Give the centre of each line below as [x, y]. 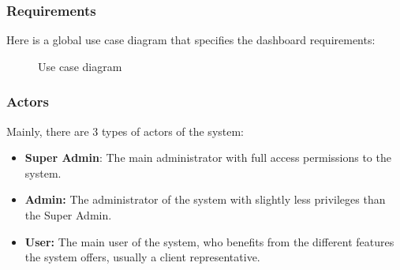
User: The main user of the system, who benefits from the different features [209, 241]
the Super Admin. [68, 215]
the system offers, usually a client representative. [142, 257]
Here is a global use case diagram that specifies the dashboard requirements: [191, 40]
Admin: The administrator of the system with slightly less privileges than [205, 199]
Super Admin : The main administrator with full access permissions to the [208, 157]
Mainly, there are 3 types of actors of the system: [125, 131]
